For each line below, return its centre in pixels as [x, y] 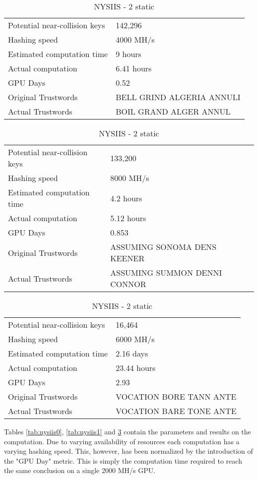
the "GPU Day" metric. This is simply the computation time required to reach [123, 460]
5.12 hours [128, 218]
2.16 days [132, 353]
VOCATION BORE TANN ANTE [176, 396]
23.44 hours [136, 368]
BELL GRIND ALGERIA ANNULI [178, 97]
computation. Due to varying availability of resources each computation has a [122, 441]
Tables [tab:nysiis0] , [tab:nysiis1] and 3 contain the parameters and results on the [128, 431]
